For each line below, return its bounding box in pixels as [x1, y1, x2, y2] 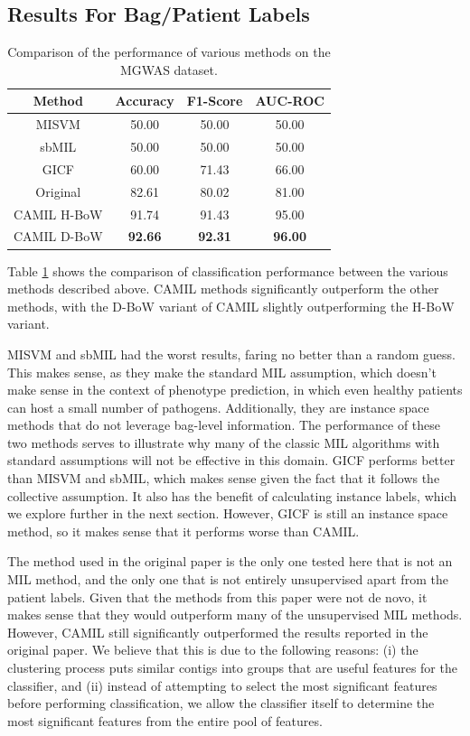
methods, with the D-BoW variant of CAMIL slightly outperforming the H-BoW [7, 296, 455, 315]
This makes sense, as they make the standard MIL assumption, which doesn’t [7, 362, 437, 381]
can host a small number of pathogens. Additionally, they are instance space [7, 397, 429, 416]
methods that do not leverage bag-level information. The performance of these [7, 415, 441, 434]
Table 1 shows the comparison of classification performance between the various [7, 261, 448, 280]
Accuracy [115, 91, 174, 110]
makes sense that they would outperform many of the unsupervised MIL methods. [7, 605, 463, 624]
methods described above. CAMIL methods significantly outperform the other [7, 279, 439, 298]
